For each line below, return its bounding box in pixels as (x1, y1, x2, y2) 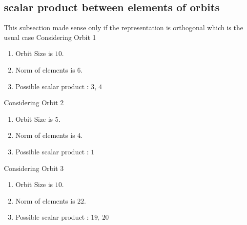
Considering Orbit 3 (4, 163, 64, 173)
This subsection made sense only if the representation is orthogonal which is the (4, 22, 243, 33)
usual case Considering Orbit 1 (4, 32, 96, 42)
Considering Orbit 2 (4, 97, 64, 108)
